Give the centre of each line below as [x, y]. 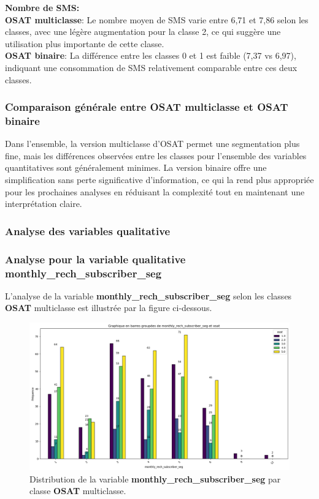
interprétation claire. [44, 204]
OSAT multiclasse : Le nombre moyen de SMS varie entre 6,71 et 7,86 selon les [157, 19]
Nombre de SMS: [42, 7]
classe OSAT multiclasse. [78, 491]
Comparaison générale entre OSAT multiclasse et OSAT [147, 107]
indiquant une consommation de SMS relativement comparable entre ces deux [151, 67]
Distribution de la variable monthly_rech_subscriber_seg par [155, 478]
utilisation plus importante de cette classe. [85, 43]
